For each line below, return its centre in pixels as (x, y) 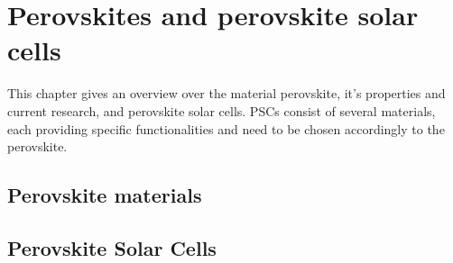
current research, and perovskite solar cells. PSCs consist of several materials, (222, 110)
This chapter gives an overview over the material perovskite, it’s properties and (226, 93)
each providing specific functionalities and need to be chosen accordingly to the (226, 128)
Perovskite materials (105, 195)
